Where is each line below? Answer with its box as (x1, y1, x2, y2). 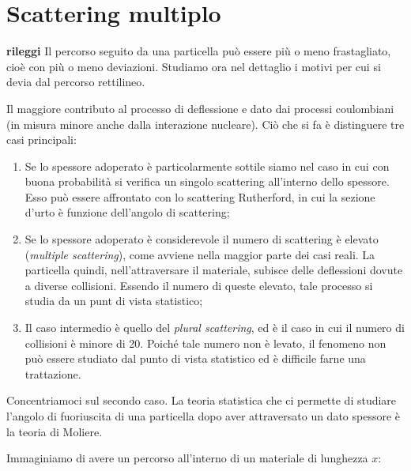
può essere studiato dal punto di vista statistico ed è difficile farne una (25, 350, 366, 367)
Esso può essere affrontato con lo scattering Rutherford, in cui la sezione (25, 188, 375, 205)
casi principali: (6, 131, 77, 148)
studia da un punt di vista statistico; (25, 292, 203, 309)
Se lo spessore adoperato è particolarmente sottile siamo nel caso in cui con (25, 157, 390, 174)
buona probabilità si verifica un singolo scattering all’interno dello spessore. (25, 173, 390, 190)
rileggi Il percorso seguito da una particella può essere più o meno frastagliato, (6, 43, 391, 59)
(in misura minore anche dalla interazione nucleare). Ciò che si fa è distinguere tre (6, 115, 405, 132)
